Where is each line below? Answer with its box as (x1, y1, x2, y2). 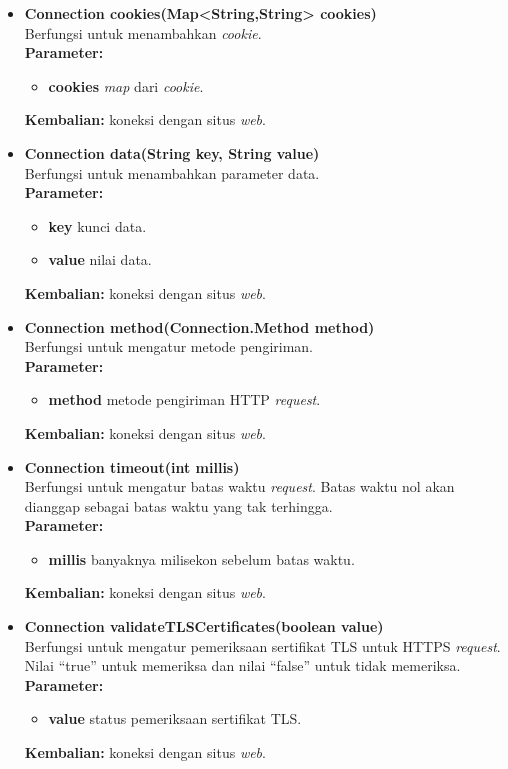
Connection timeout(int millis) (24, 456, 240, 477)
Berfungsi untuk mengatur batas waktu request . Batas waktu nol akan (24, 476, 455, 497)
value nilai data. (48, 249, 152, 270)
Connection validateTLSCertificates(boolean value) (24, 616, 384, 637)
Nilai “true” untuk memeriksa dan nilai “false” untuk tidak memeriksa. (24, 655, 461, 676)
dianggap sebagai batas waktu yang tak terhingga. (24, 495, 333, 516)
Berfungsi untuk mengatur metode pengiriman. (24, 336, 313, 357)
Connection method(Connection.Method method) (24, 316, 375, 337)
